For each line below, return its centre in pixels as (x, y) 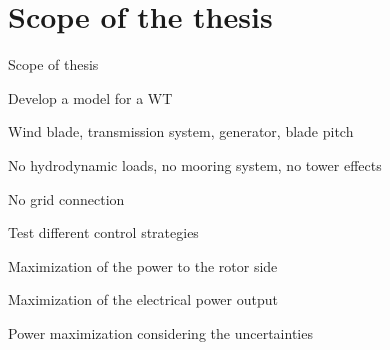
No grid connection (66, 198)
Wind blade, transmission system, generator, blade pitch (181, 131)
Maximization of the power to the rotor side (143, 265)
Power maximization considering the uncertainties (160, 332)
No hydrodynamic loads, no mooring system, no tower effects (195, 164)
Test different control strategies (103, 232)
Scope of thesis (53, 64)
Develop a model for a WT (90, 97)
